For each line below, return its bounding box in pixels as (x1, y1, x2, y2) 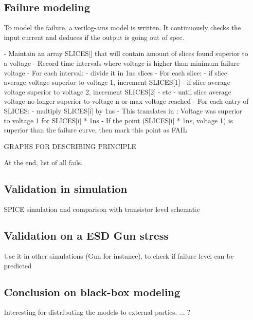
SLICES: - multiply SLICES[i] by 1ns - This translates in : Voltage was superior (4, 105, 242, 115)
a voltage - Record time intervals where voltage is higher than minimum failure (4, 57, 240, 68)
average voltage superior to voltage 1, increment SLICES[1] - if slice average (4, 77, 231, 87)
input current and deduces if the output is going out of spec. (4, 32, 184, 42)
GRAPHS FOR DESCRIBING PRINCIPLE (4, 141, 136, 151)
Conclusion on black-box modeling (4, 284, 181, 299)
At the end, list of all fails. (4, 157, 83, 168)
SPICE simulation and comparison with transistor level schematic (4, 204, 200, 214)
